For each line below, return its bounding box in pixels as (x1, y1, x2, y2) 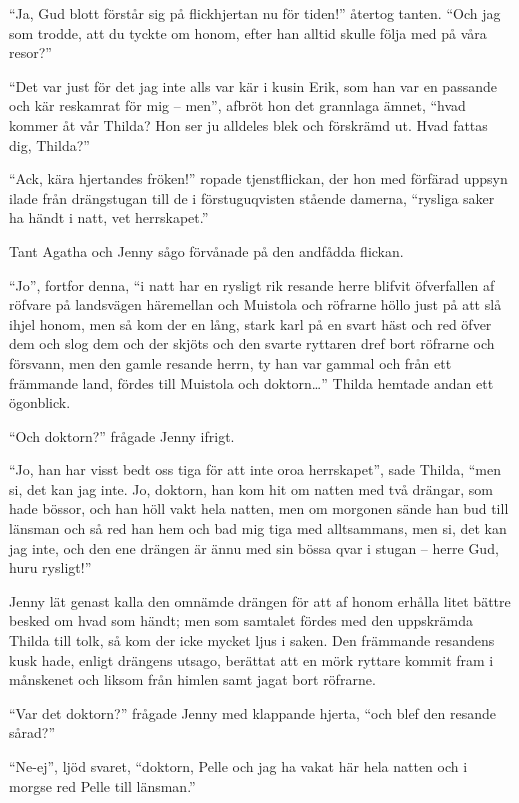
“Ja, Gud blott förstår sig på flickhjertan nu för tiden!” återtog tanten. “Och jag (9, 3, 501, 23)
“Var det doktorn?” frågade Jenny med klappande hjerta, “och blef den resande (9, 702, 497, 723)
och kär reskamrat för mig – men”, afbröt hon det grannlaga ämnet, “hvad (9, 95, 466, 116)
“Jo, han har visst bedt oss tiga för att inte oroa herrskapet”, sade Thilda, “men (9, 459, 502, 480)
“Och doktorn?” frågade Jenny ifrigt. (9, 425, 235, 446)
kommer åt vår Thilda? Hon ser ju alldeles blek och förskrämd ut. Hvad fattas (9, 114, 488, 135)
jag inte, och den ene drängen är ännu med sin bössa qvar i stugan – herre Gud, (9, 537, 499, 558)
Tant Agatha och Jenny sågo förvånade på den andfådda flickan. (9, 240, 404, 261)
